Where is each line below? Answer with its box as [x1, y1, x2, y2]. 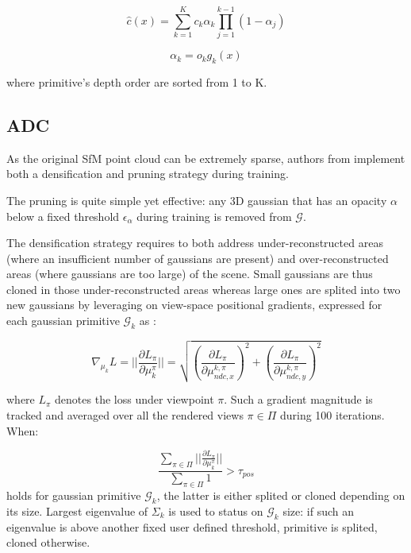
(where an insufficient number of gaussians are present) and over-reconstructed [6, 249, 389, 266]
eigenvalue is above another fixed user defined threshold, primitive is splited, [6, 518, 378, 535]
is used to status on [168, 502, 263, 519]
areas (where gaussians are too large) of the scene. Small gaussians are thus [6, 265, 373, 282]
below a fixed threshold [6, 207, 120, 224]
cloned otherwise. [6, 534, 90, 551]
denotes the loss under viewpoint [55, 391, 214, 408]
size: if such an [282, 502, 354, 519]
